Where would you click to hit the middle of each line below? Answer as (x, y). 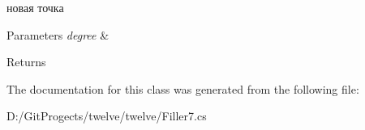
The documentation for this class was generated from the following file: (183, 88)
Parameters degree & (58, 34)
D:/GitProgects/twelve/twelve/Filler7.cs (107, 116)
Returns (26, 62)
